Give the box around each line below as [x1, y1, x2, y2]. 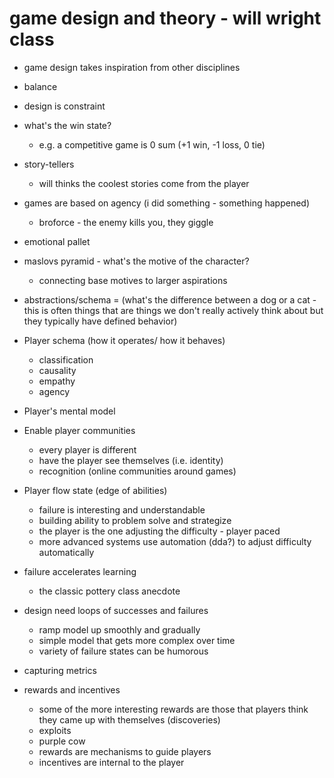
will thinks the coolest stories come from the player [38, 177, 250, 189]
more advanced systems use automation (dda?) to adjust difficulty [38, 535, 312, 547]
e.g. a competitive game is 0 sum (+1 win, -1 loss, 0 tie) [38, 138, 266, 151]
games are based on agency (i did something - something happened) [23, 197, 310, 209]
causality [38, 364, 77, 376]
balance [23, 80, 58, 92]
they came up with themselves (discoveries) [38, 713, 221, 726]
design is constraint [23, 100, 106, 112]
